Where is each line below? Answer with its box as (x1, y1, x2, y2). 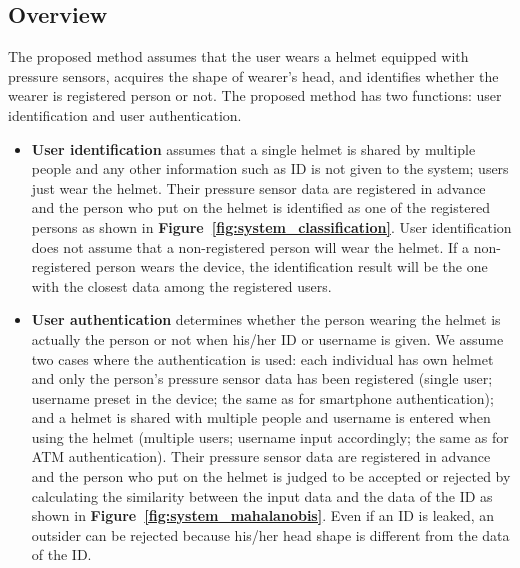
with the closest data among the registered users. (31, 275, 332, 296)
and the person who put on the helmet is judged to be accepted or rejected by (31, 466, 511, 487)
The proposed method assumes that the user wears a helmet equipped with (8, 46, 469, 67)
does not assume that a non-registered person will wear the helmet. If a (31, 236, 470, 257)
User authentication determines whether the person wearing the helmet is (31, 309, 501, 330)
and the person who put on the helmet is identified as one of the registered (31, 197, 490, 218)
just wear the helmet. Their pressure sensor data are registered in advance (31, 177, 486, 198)
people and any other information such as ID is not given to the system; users (31, 158, 509, 179)
